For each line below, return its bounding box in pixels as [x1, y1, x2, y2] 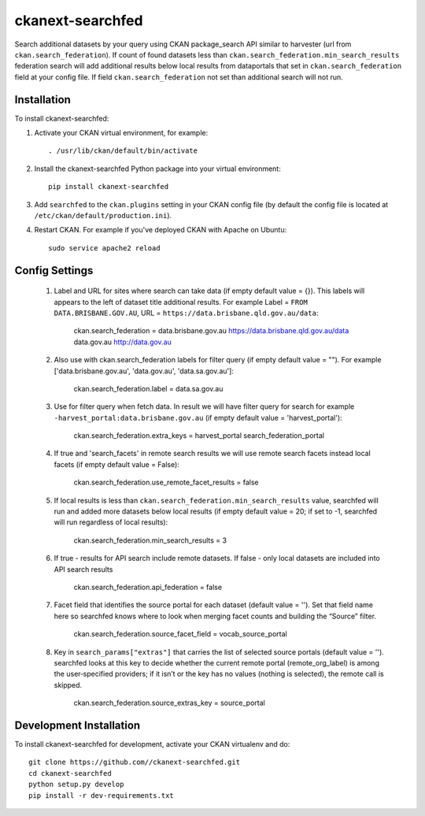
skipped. [54, 680, 83, 689]
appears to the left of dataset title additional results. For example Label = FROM [54, 297, 309, 306]
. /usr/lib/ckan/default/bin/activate [48, 147, 198, 155]
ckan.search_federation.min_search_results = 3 [73, 536, 227, 545]
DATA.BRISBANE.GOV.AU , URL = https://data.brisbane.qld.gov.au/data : [54, 308, 319, 317]
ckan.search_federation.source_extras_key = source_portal [73, 698, 265, 708]
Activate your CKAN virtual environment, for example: [34, 128, 209, 138]
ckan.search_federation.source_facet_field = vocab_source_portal [73, 629, 287, 639]
